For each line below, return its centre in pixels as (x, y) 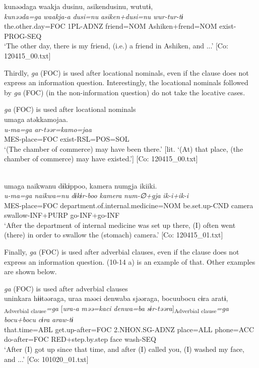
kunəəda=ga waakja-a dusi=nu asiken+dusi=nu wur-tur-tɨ (94, 16)
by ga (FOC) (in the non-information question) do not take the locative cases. (125, 92)
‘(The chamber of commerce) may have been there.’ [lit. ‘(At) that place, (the (124, 148)
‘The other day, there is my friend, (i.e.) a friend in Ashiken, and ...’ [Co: (116, 46)
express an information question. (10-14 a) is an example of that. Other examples (130, 261)
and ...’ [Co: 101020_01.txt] (46, 359)
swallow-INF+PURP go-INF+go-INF (62, 215)
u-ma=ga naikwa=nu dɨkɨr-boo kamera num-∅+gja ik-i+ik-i (96, 195)
